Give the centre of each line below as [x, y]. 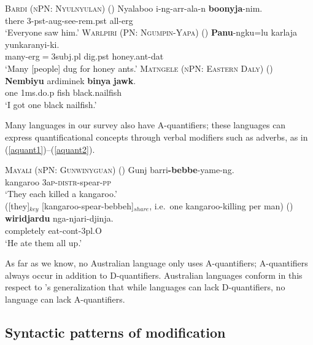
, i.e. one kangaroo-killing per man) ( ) [221, 205]
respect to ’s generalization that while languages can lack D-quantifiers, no [145, 287]
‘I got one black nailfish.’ [51, 104]
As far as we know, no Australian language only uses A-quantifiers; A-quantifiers [156, 263]
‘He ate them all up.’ [44, 242]
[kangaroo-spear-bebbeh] [88, 205]
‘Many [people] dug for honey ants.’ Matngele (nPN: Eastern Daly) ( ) [139, 68]
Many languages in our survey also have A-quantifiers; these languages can [145, 125]
